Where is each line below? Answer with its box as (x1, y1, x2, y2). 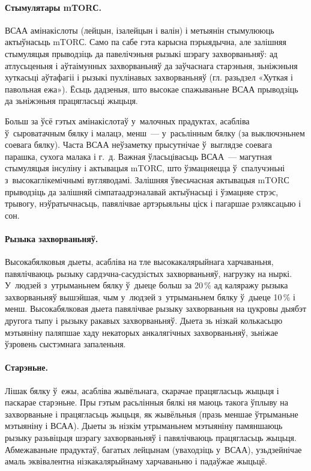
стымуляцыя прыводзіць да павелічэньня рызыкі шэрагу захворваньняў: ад (5, 47, 278, 59)
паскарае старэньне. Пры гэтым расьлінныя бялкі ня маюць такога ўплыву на (5, 396, 288, 409)
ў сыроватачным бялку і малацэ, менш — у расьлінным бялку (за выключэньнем (5, 126, 305, 139)
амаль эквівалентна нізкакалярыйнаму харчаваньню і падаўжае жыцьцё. (5, 455, 267, 467)
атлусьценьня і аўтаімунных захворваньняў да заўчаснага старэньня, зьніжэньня (5, 59, 298, 71)
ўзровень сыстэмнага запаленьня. (5, 338, 126, 350)
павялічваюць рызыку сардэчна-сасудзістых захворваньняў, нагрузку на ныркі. (5, 267, 292, 279)
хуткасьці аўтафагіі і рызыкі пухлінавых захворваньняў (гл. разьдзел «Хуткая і (5, 71, 293, 84)
